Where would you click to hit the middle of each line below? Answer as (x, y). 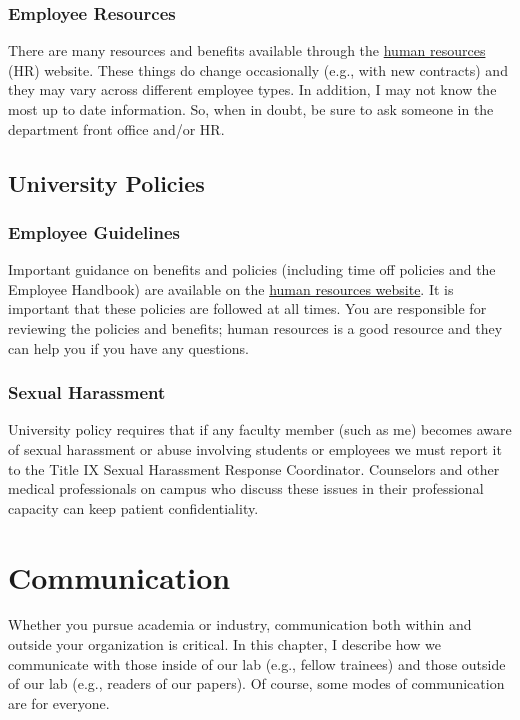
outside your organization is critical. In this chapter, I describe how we (224, 644)
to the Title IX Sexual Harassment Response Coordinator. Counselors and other (254, 468)
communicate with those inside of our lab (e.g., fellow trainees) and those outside (257, 663)
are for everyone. (59, 702)
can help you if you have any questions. (128, 347)
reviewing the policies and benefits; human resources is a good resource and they (255, 327)
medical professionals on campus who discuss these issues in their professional (246, 488)
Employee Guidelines (94, 231)
